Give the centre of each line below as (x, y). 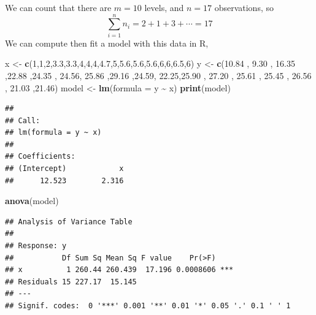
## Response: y (36, 246)
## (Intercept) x (64, 169)
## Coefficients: (40, 157)
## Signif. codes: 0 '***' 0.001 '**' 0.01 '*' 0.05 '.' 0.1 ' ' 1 (148, 306)
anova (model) (32, 201)
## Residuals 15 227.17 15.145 (71, 282)
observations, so (244, 7)
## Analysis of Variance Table (69, 222)
